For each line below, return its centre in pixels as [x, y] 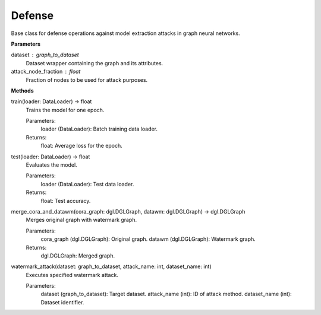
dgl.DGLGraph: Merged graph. [78, 256]
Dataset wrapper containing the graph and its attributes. [95, 63]
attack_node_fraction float [46, 72]
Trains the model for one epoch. [65, 110]
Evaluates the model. [51, 165]
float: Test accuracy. [66, 201]
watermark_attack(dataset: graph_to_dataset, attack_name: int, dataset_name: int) [111, 266]
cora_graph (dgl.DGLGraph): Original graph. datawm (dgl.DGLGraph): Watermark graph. [148, 239]
